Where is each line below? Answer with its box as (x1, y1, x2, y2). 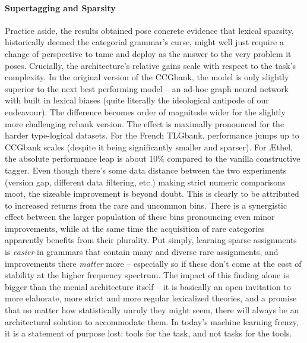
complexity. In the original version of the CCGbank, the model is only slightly (5, 71, 289, 83)
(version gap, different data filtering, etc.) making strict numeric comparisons (5, 175, 286, 188)
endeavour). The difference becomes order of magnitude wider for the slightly (5, 105, 286, 118)
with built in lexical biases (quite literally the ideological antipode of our (5, 94, 269, 106)
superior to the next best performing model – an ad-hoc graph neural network (5, 82, 289, 95)
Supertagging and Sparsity (5, 1, 116, 14)
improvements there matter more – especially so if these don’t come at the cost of (5, 257, 302, 269)
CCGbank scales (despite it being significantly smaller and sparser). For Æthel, (5, 140, 293, 153)
